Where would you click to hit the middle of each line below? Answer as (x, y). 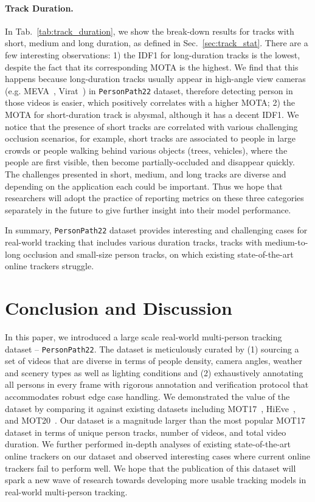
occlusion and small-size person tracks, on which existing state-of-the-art (158, 254)
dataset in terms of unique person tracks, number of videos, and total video (146, 432)
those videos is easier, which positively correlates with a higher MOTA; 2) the (150, 102)
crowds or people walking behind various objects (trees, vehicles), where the (146, 150)
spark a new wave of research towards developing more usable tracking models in (156, 480)
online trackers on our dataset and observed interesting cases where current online (158, 456)
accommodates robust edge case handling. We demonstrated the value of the (147, 396)
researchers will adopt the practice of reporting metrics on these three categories (154, 198)
